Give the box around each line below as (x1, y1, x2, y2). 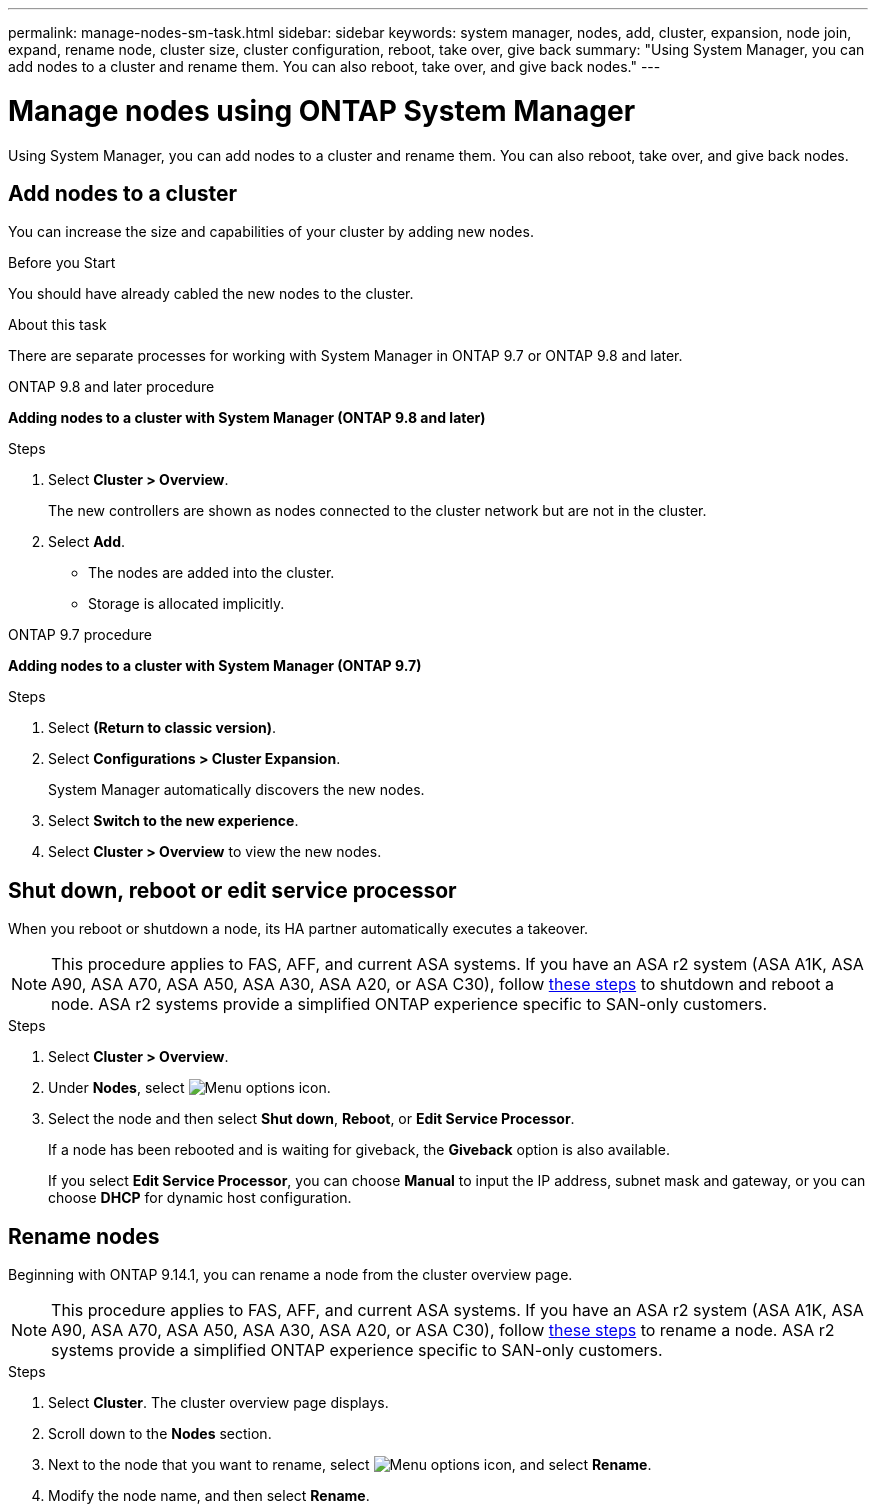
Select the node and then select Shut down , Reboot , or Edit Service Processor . (48, 1110, 575, 1128)
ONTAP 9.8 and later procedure (8, 378, 215, 396)
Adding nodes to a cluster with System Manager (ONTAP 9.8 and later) (8, 409, 486, 427)
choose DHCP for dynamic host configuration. (48, 1189, 352, 1207)
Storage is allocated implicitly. (88, 595, 285, 613)
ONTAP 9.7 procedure (8, 626, 152, 644)
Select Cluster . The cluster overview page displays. (48, 1394, 389, 1412)
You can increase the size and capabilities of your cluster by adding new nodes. (8, 223, 534, 241)
